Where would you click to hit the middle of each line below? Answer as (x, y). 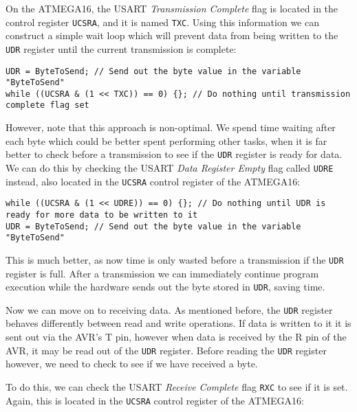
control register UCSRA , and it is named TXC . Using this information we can (162, 22)
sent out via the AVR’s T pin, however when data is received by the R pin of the (176, 337)
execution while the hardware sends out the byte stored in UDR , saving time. (165, 287)
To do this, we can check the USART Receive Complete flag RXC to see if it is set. (177, 386)
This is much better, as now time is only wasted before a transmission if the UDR (175, 259)
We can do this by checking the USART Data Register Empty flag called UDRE (170, 167)
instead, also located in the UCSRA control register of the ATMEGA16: (153, 181)
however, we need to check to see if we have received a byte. (132, 364)
